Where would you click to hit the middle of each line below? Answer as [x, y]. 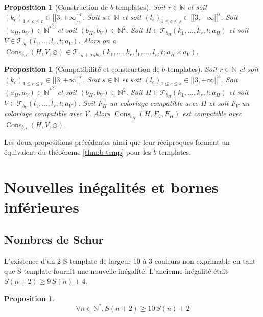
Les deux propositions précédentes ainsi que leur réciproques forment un [117, 142]
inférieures [42, 207]
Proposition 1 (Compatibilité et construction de [82, 69]
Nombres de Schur [54, 239]
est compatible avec [212, 114]
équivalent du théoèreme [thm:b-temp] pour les [78, 152]
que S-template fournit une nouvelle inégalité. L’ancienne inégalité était [116, 271]
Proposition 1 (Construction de [56, 7]
